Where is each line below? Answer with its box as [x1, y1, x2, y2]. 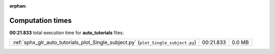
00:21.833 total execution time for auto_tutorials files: [9, 30, 124, 36]
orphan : [9, 3, 27, 9]
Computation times [9, 16, 72, 25]
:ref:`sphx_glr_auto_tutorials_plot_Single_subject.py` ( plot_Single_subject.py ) [12, 39, 197, 46]
